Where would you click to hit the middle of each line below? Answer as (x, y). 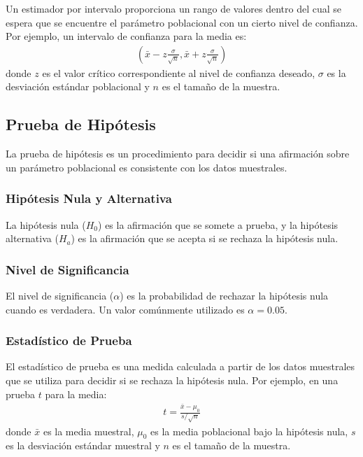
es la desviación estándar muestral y (83, 445)
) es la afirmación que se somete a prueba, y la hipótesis (218, 224)
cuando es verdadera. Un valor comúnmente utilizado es (125, 309)
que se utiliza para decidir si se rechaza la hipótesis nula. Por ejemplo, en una (172, 380)
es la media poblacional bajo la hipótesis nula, (249, 431)
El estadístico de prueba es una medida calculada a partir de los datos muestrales (180, 366)
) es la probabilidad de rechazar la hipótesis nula (224, 296)
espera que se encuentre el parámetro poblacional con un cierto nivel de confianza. (182, 22)
